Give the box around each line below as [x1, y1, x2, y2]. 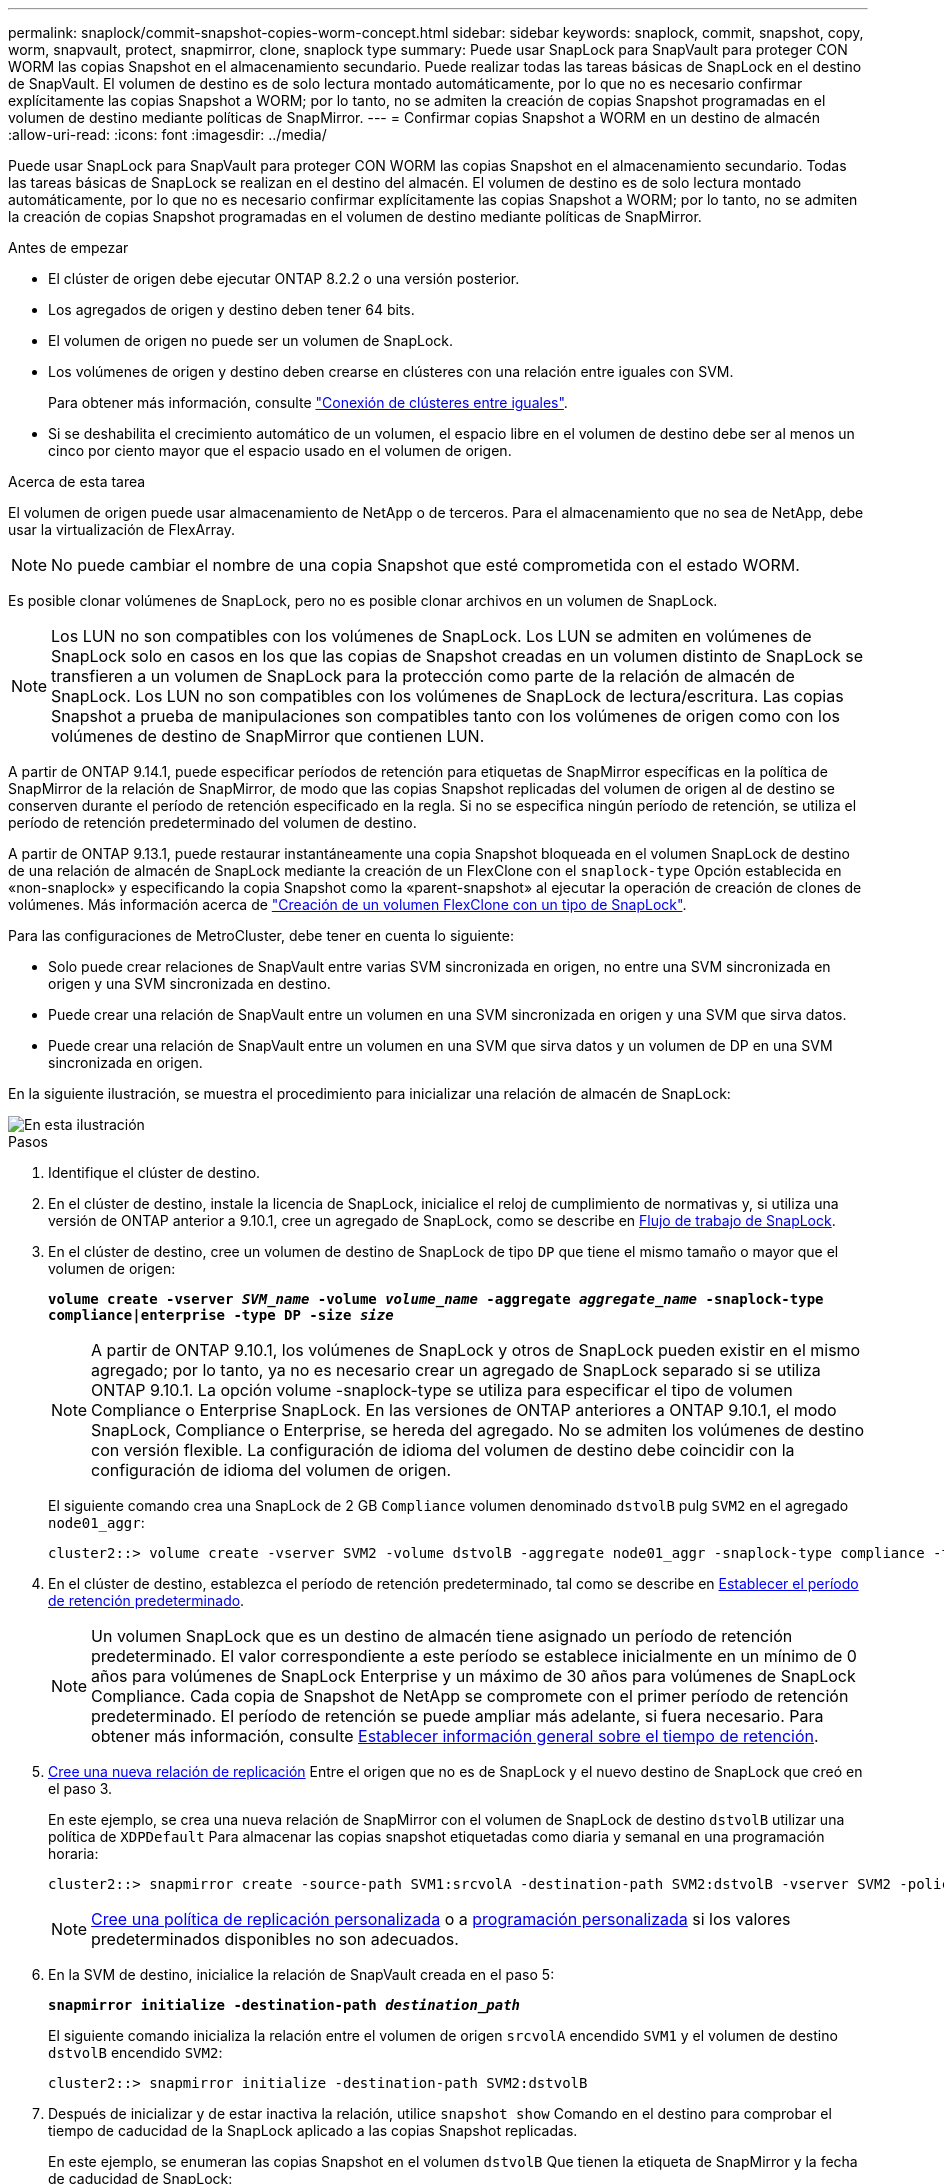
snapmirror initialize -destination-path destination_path [48, 1997, 521, 2013]
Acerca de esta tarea [8, 473, 146, 490]
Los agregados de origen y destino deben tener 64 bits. [48, 301, 415, 318]
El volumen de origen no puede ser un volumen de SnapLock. [48, 332, 454, 349]
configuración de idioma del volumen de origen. [91, 1460, 452, 1480]
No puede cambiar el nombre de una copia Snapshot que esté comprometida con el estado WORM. [51, 555, 800, 575]
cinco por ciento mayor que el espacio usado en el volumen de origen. [48, 442, 512, 459]
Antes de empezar [8, 239, 129, 256]
